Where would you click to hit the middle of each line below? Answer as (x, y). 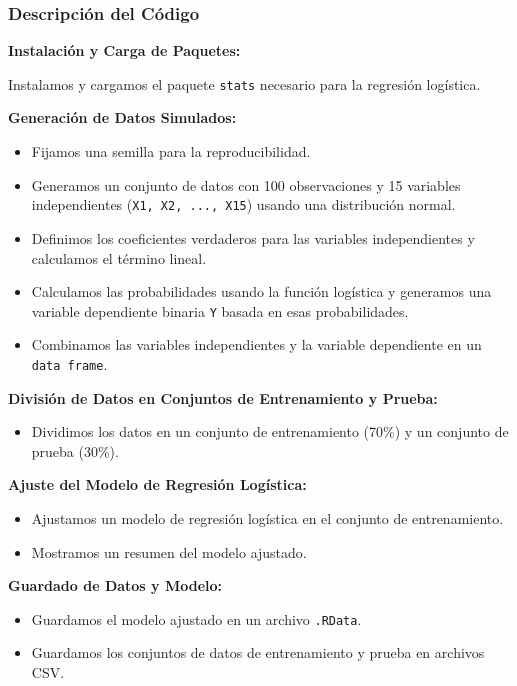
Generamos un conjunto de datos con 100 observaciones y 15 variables (246, 184)
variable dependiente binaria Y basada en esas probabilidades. (220, 310)
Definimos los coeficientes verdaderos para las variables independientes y (253, 237)
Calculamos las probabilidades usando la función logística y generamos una (261, 291)
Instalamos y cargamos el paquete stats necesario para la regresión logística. (244, 83)
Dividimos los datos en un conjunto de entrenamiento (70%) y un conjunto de (270, 431)
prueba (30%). (75, 450)
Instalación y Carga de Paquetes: (124, 50)
